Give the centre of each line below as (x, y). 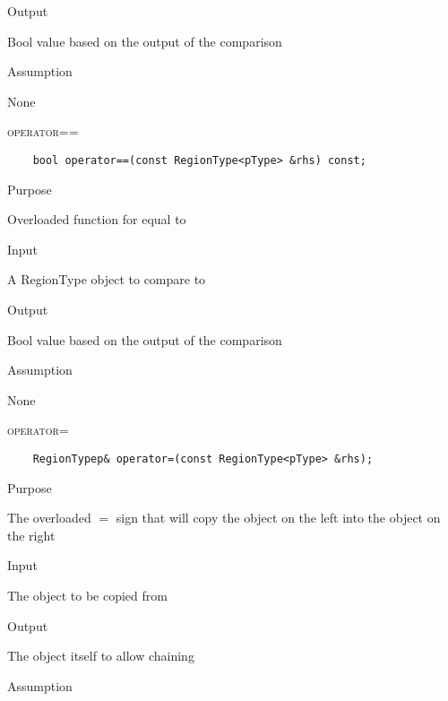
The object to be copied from (87, 595)
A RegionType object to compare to (107, 279)
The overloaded (49, 518)
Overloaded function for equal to (97, 219)
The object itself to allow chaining (101, 656)
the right (31, 535)
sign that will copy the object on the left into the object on (278, 518)
